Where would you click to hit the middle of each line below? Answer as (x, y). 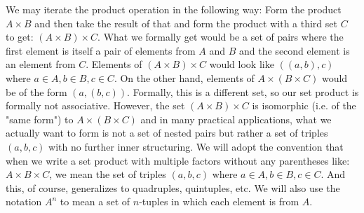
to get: (20, 37)
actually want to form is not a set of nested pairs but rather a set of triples (167, 133)
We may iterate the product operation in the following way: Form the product (174, 9)
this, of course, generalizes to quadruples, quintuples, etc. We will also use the (173, 187)
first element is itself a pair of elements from (101, 50)
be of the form (36, 91)
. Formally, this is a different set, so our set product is (243, 91)
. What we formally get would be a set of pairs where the (221, 37)
